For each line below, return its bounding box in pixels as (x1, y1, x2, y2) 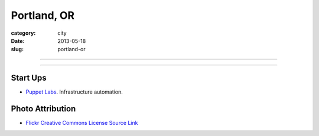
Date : (11, 37, 25, 44)
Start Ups (11, 73, 47, 83)
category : (11, 29, 36, 37)
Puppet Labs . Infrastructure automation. (25, 88, 123, 95)
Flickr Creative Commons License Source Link (25, 120, 138, 127)
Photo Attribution (11, 104, 76, 114)
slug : (11, 46, 24, 53)
